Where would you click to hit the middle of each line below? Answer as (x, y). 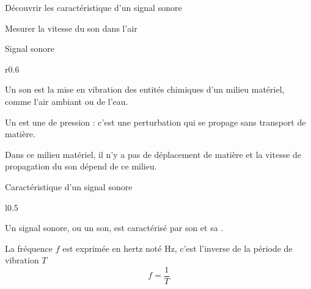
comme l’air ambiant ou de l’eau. (67, 101)
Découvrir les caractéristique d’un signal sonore (93, 7)
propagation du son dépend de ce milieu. (81, 166)
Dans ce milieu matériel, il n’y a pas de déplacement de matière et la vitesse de (153, 154)
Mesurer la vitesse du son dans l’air (71, 28)
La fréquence (29, 248)
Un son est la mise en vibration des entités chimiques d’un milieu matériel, (145, 89)
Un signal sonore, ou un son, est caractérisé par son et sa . (114, 228)
